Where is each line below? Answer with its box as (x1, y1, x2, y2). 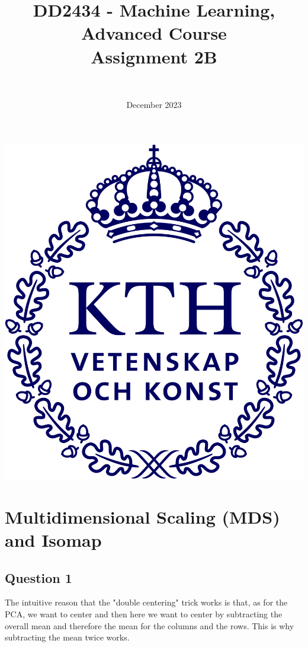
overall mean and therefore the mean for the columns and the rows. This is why (5, 619, 294, 632)
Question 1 (5, 568, 72, 587)
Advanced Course (81, 21, 227, 45)
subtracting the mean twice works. (5, 631, 130, 643)
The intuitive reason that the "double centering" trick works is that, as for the (5, 596, 288, 608)
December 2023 (126, 98, 182, 111)
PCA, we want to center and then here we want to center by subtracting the (5, 607, 283, 620)
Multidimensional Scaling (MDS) (5, 504, 280, 528)
